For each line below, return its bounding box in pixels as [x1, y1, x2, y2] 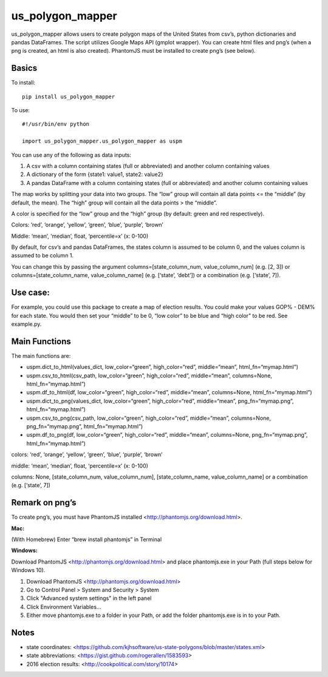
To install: [11, 79, 36, 86]
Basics [11, 63, 38, 73]
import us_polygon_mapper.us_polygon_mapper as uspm [22, 138, 182, 145]
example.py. [11, 320, 42, 328]
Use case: [11, 288, 50, 298]
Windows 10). [11, 567, 46, 574]
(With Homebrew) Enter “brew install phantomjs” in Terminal [11, 536, 162, 543]
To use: [11, 107, 30, 114]
